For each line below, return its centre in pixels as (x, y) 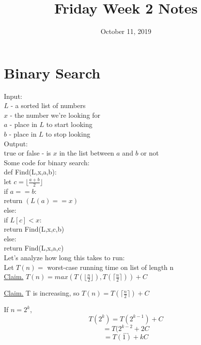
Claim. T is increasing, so (42, 293)
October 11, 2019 (126, 31)
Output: (16, 143)
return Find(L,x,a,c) (34, 248)
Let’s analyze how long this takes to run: (64, 257)
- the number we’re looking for (55, 115)
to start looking (69, 124)
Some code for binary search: (47, 162)
